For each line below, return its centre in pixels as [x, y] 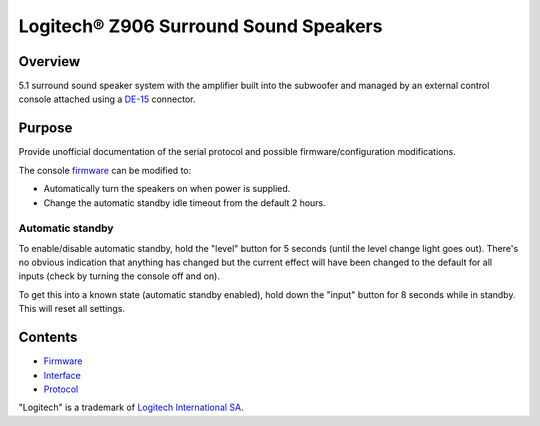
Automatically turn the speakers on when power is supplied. [167, 189]
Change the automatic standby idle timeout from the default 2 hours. [185, 202]
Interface [62, 375]
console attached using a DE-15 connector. [107, 99]
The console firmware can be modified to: [105, 170]
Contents [48, 337]
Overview [49, 61]
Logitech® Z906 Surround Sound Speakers [200, 26]
